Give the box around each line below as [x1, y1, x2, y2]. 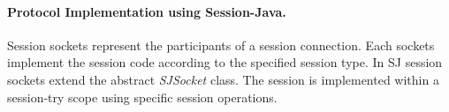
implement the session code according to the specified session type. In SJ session [7, 53, 443, 71]
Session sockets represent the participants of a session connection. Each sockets [7, 35, 435, 54]
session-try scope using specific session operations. [7, 87, 278, 106]
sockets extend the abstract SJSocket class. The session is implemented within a [7, 70, 439, 88]
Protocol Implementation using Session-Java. [7, 2, 286, 20]
